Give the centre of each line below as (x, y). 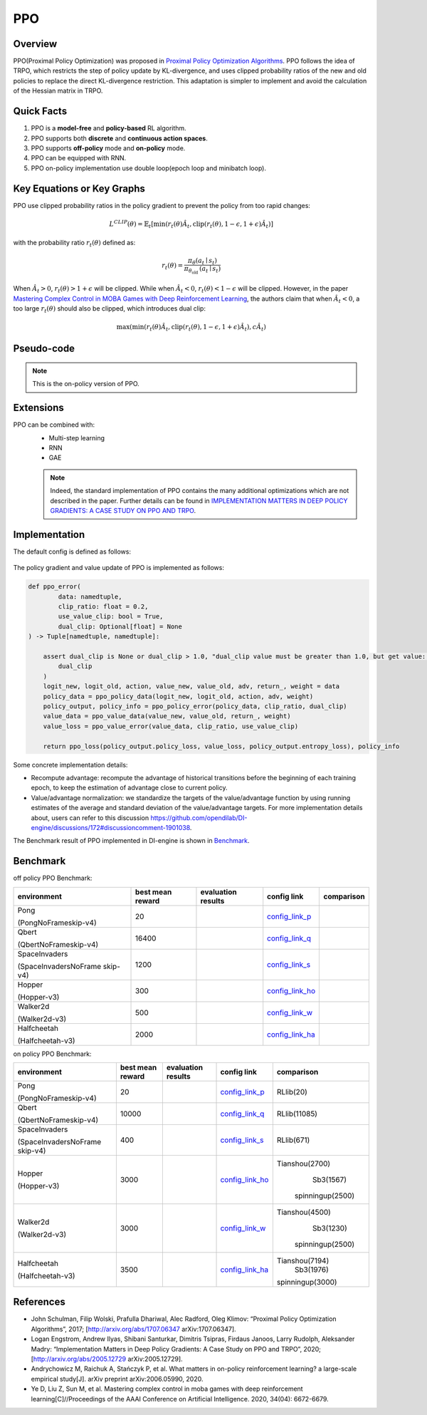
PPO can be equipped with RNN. (79, 158)
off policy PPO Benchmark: (53, 878)
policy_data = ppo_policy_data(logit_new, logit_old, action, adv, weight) (178, 696)
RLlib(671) (293, 1140)
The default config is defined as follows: (72, 551)
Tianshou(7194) (303, 1260)
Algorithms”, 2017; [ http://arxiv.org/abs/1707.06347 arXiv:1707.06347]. (133, 1329)
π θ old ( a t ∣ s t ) (202, 270)
